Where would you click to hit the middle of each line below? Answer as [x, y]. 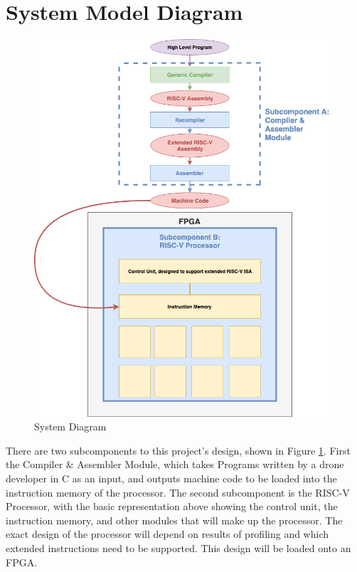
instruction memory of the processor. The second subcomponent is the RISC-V [178, 492]
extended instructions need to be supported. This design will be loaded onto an [178, 548]
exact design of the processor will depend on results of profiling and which [167, 534]
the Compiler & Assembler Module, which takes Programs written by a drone [175, 464]
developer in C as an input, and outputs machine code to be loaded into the [171, 478]
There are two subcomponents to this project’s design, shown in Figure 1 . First [178, 450]
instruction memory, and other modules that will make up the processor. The [174, 520]
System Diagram [70, 427]
